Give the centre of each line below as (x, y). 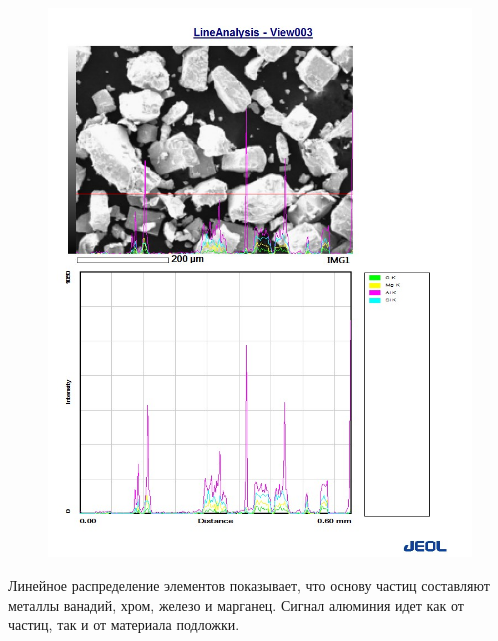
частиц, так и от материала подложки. (124, 624)
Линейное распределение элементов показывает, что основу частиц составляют (249, 585)
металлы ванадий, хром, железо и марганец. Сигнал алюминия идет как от (236, 604)
